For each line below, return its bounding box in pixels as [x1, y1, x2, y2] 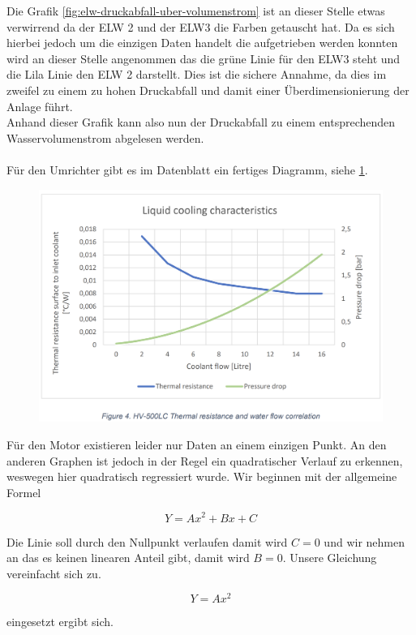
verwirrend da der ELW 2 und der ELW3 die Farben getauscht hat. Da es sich [6, 18, 395, 35]
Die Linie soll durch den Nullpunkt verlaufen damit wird [6, 533, 288, 550]
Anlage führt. [6, 97, 73, 114]
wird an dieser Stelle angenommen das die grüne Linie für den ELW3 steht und [6, 49, 401, 67]
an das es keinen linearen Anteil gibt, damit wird [6, 549, 250, 566]
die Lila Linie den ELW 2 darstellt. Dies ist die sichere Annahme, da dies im [6, 66, 387, 83]
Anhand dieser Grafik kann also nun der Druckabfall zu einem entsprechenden [6, 114, 396, 131]
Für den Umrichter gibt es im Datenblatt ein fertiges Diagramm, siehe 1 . [6, 161, 368, 178]
